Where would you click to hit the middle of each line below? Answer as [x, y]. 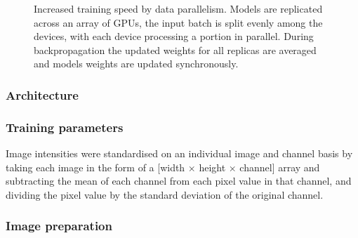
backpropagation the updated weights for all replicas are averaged [175, 49]
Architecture [42, 94]
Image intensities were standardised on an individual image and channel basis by [179, 153]
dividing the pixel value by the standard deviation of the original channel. [165, 194]
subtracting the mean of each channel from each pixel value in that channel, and [179, 181]
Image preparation [59, 226]
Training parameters [65, 127]
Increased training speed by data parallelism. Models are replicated [178, 8]
